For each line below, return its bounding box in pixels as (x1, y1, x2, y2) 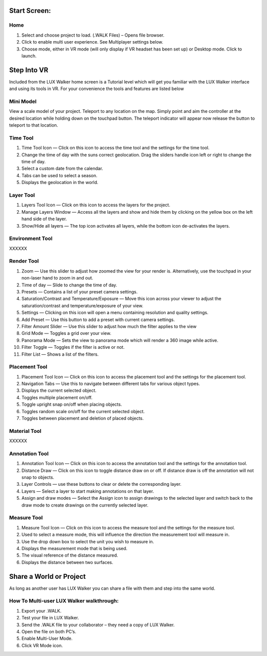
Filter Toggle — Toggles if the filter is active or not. (21, 344, 125, 350)
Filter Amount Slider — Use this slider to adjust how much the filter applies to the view (21, 323, 197, 329)
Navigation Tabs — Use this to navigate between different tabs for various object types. (21, 381, 200, 387)
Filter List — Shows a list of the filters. (21, 351, 99, 357)
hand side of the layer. (21, 216, 67, 222)
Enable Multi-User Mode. (21, 636, 73, 642)
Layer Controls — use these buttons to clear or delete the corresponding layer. (21, 481, 181, 487)
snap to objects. (21, 474, 54, 480)
